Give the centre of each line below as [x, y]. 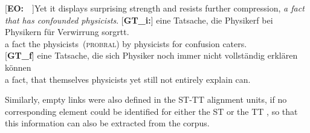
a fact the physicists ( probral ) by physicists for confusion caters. [126, 43]
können [18, 67]
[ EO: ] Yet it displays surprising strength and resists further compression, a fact [155, 8]
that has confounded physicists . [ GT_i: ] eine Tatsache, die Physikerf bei [139, 20]
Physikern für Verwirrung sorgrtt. [67, 32]
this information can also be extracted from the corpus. [107, 123]
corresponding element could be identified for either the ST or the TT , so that [151, 111]
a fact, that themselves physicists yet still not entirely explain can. [128, 79]
